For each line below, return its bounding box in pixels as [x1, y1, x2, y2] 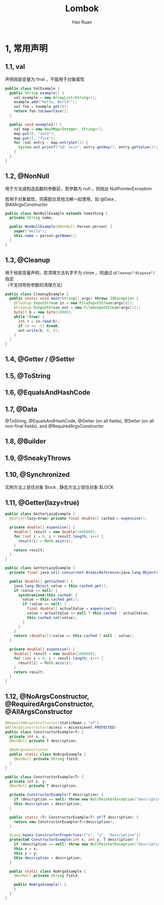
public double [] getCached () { [9, 579, 73, 584]
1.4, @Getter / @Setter [5, 355, 75, 363]
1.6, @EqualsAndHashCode [5, 388, 90, 397]
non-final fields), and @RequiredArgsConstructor [5, 423, 104, 429]
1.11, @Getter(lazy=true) [5, 498, 80, 507]
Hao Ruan [72, 19, 92, 25]
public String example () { [9, 90, 64, 95]
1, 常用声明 [5, 43, 48, 54]
